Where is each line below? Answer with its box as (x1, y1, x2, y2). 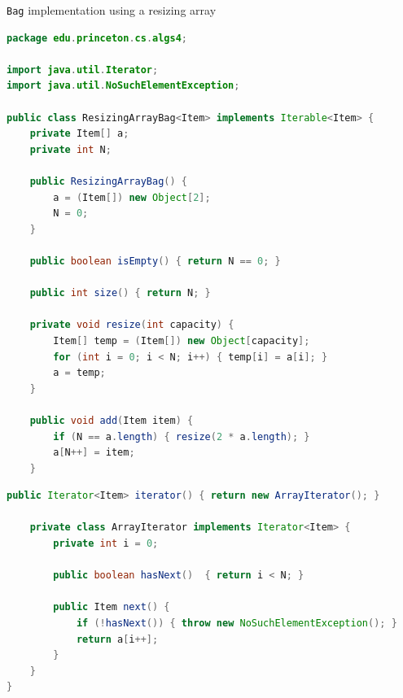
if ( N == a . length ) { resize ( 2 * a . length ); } (53, 430, 310, 443)
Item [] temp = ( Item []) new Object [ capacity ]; (53, 334, 310, 347)
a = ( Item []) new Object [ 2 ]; (53, 191, 211, 203)
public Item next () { (53, 601, 170, 613)
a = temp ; (53, 367, 106, 379)
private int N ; (29, 143, 112, 155)
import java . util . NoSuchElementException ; (7, 80, 240, 92)
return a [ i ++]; (76, 633, 159, 645)
